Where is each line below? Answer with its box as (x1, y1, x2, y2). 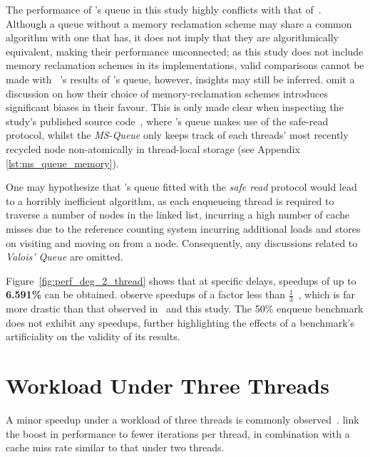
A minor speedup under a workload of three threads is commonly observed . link (6, 412, 359, 427)
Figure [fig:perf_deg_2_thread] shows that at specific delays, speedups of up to (6, 273, 356, 288)
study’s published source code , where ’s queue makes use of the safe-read (6, 113, 329, 128)
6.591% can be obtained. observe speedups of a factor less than (6, 287, 285, 302)
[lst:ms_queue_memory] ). (6, 155, 119, 170)
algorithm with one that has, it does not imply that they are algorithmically (6, 30, 339, 45)
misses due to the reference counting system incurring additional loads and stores (6, 221, 361, 236)
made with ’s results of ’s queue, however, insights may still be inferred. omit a (6, 71, 355, 86)
